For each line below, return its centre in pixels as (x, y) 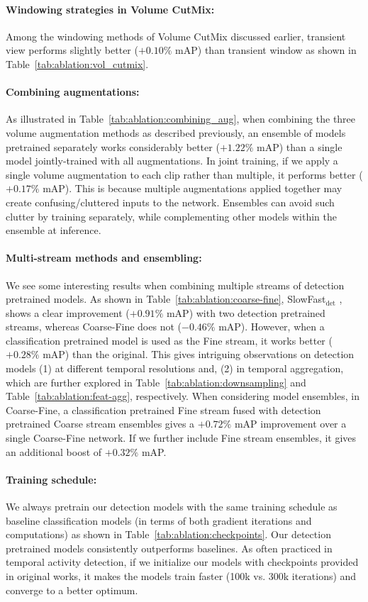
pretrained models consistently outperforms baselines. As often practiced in (169, 548)
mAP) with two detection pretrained (246, 312)
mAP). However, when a (272, 327)
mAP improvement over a (290, 424)
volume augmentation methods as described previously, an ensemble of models (176, 132)
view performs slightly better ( (72, 50)
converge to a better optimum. (72, 590)
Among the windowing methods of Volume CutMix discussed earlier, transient (176, 36)
